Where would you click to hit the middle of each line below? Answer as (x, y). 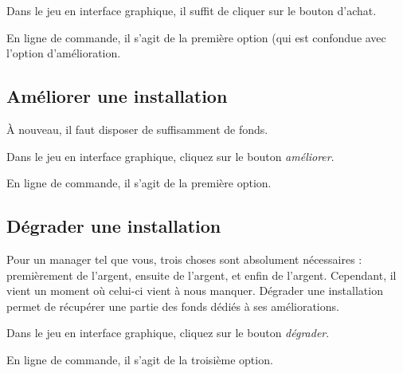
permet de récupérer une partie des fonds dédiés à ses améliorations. (173, 306)
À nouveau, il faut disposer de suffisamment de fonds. (137, 129)
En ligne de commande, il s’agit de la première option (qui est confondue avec (196, 37)
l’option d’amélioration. (64, 53)
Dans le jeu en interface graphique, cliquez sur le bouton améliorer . (170, 156)
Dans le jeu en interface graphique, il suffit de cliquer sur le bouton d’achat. (192, 10)
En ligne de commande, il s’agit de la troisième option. (140, 359)
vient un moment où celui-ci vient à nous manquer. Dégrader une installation (195, 291)
